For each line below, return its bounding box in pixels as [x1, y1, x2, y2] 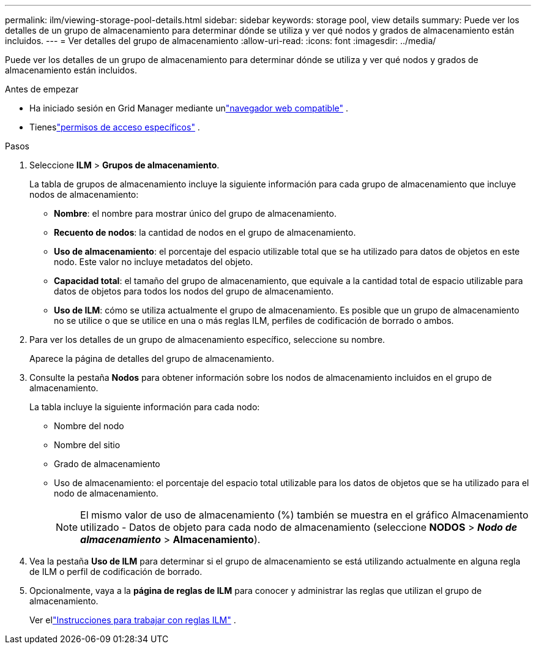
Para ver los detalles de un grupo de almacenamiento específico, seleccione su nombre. [29, 334, 385, 345]
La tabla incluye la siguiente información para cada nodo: [29, 402, 260, 412]
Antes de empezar [5, 84, 79, 94]
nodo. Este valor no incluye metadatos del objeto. [54, 257, 253, 267]
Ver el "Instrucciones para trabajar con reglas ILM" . [29, 615, 236, 625]
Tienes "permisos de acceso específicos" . [29, 122, 200, 132]
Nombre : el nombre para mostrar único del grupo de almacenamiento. [54, 208, 337, 219]
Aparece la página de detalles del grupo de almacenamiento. [29, 353, 274, 364]
